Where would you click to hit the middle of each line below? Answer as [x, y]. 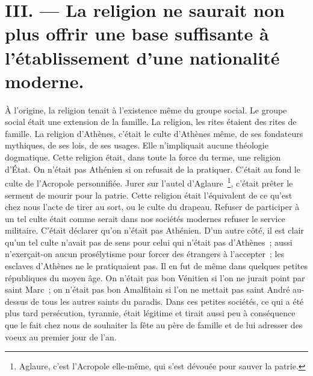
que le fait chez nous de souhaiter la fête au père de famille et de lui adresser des [154, 325]
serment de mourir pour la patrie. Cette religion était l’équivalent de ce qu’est [149, 195]
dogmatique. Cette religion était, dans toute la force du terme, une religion [143, 157]
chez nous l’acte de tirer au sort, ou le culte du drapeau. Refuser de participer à [152, 207]
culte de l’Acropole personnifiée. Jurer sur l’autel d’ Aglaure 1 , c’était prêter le [149, 182]
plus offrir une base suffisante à [137, 33]
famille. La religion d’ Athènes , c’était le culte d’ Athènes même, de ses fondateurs [154, 133]
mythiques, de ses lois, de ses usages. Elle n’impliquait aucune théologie [137, 145]
